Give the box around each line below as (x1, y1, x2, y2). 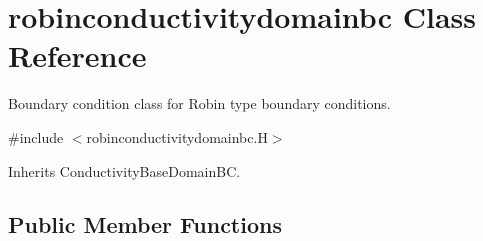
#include (8, 126, 64, 147)
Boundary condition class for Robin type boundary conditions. (8, 93, 391, 114)
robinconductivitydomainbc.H (86, 126, 268, 147)
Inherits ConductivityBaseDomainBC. (8, 160, 241, 181)
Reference (8, 35, 147, 76)
